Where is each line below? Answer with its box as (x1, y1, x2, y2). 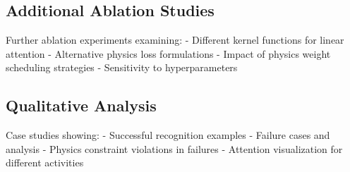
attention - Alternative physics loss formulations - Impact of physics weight (6, 46, 331, 61)
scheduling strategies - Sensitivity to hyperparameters (6, 60, 238, 75)
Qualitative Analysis (6, 94, 157, 116)
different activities (6, 155, 84, 170)
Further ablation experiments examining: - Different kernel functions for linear (6, 32, 344, 47)
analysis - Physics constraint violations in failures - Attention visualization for (6, 141, 343, 156)
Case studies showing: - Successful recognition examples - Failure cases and (6, 128, 330, 142)
